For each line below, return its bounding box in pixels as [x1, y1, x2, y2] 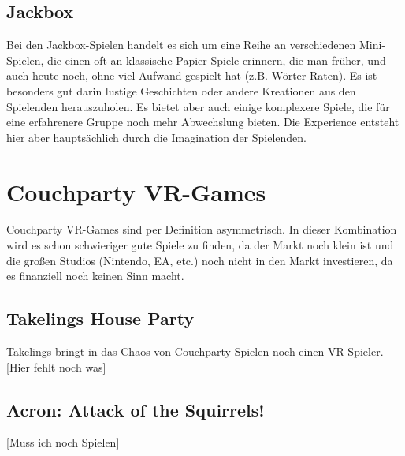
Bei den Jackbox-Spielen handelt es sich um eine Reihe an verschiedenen [6, 36, 356, 53]
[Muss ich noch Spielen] [6, 434, 120, 450]
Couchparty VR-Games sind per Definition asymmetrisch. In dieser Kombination [6, 221, 397, 237]
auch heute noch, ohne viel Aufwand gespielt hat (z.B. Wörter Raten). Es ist [6, 67, 377, 84]
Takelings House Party [6, 306, 195, 331]
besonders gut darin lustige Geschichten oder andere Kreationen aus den [6, 82, 356, 99]
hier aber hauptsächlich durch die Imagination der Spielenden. [6, 129, 307, 145]
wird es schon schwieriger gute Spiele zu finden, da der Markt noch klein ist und [6, 237, 394, 253]
